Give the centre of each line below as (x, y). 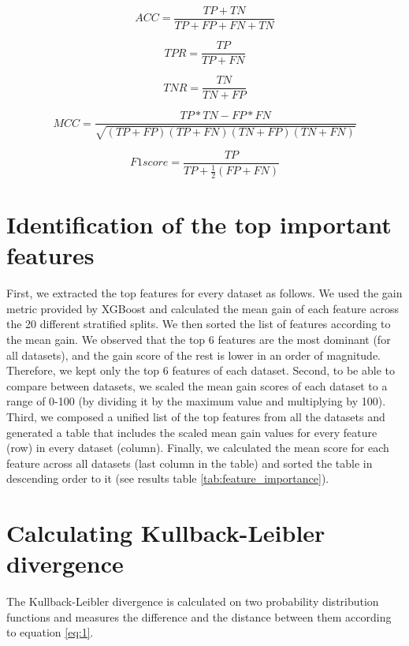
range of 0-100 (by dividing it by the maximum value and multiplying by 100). (196, 401)
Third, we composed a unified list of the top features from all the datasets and (196, 416)
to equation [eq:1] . (50, 632)
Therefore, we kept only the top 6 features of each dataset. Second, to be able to (201, 370)
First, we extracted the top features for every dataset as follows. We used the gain (204, 293)
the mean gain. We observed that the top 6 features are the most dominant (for (199, 339)
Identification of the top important (199, 224)
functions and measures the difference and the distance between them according (199, 616)
